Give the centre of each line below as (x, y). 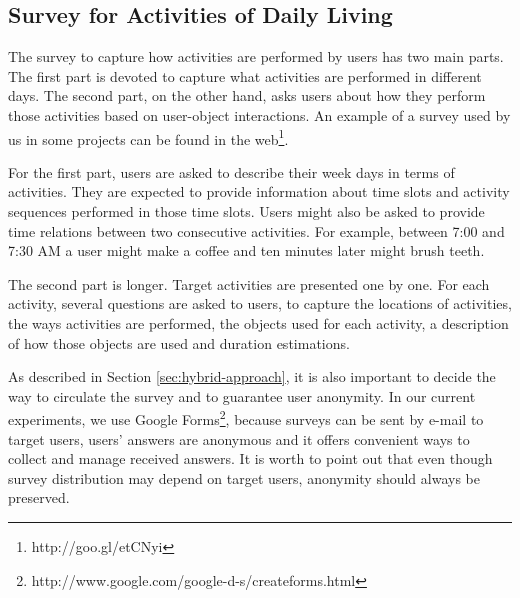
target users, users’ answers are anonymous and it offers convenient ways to (239, 438)
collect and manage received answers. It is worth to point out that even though (250, 458)
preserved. (39, 497)
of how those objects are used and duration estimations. (179, 342)
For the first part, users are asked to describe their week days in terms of (231, 171)
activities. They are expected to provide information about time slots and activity (259, 191)
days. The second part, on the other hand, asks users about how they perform (247, 95)
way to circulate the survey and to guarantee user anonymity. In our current (242, 395)
